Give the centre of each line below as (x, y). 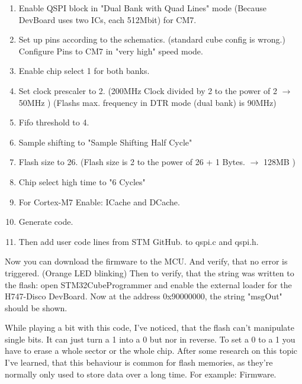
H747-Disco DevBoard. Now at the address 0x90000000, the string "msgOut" (144, 296)
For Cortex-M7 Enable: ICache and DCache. (99, 201)
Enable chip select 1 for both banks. (84, 71)
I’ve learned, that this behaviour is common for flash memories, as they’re (139, 362)
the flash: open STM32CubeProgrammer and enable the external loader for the (148, 284)
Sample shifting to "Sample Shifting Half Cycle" (105, 142)
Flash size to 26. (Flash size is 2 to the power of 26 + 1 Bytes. (132, 162)
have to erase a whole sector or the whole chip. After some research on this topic (151, 351)
